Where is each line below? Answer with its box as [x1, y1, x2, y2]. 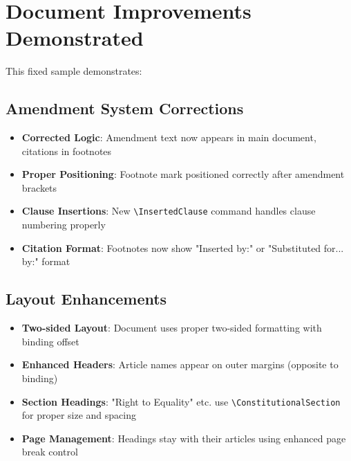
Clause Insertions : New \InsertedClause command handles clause [21, 204, 316, 218]
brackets [21, 180, 57, 195]
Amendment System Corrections [6, 98, 244, 119]
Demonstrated [6, 24, 144, 52]
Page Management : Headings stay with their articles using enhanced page [21, 431, 346, 445]
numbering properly [21, 217, 106, 232]
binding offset [21, 334, 79, 348]
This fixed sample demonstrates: [6, 64, 142, 78]
